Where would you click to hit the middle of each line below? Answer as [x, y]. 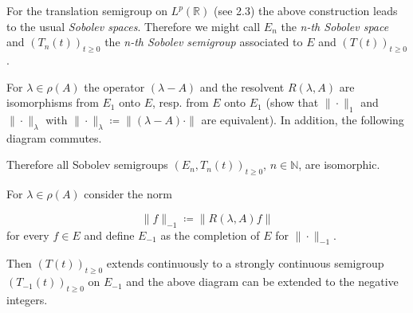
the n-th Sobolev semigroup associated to [204, 42]
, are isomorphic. [339, 164]
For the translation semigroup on [87, 10]
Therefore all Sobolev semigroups [87, 164]
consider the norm [128, 194]
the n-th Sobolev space [335, 26]
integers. [27, 299]
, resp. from [181, 102]
